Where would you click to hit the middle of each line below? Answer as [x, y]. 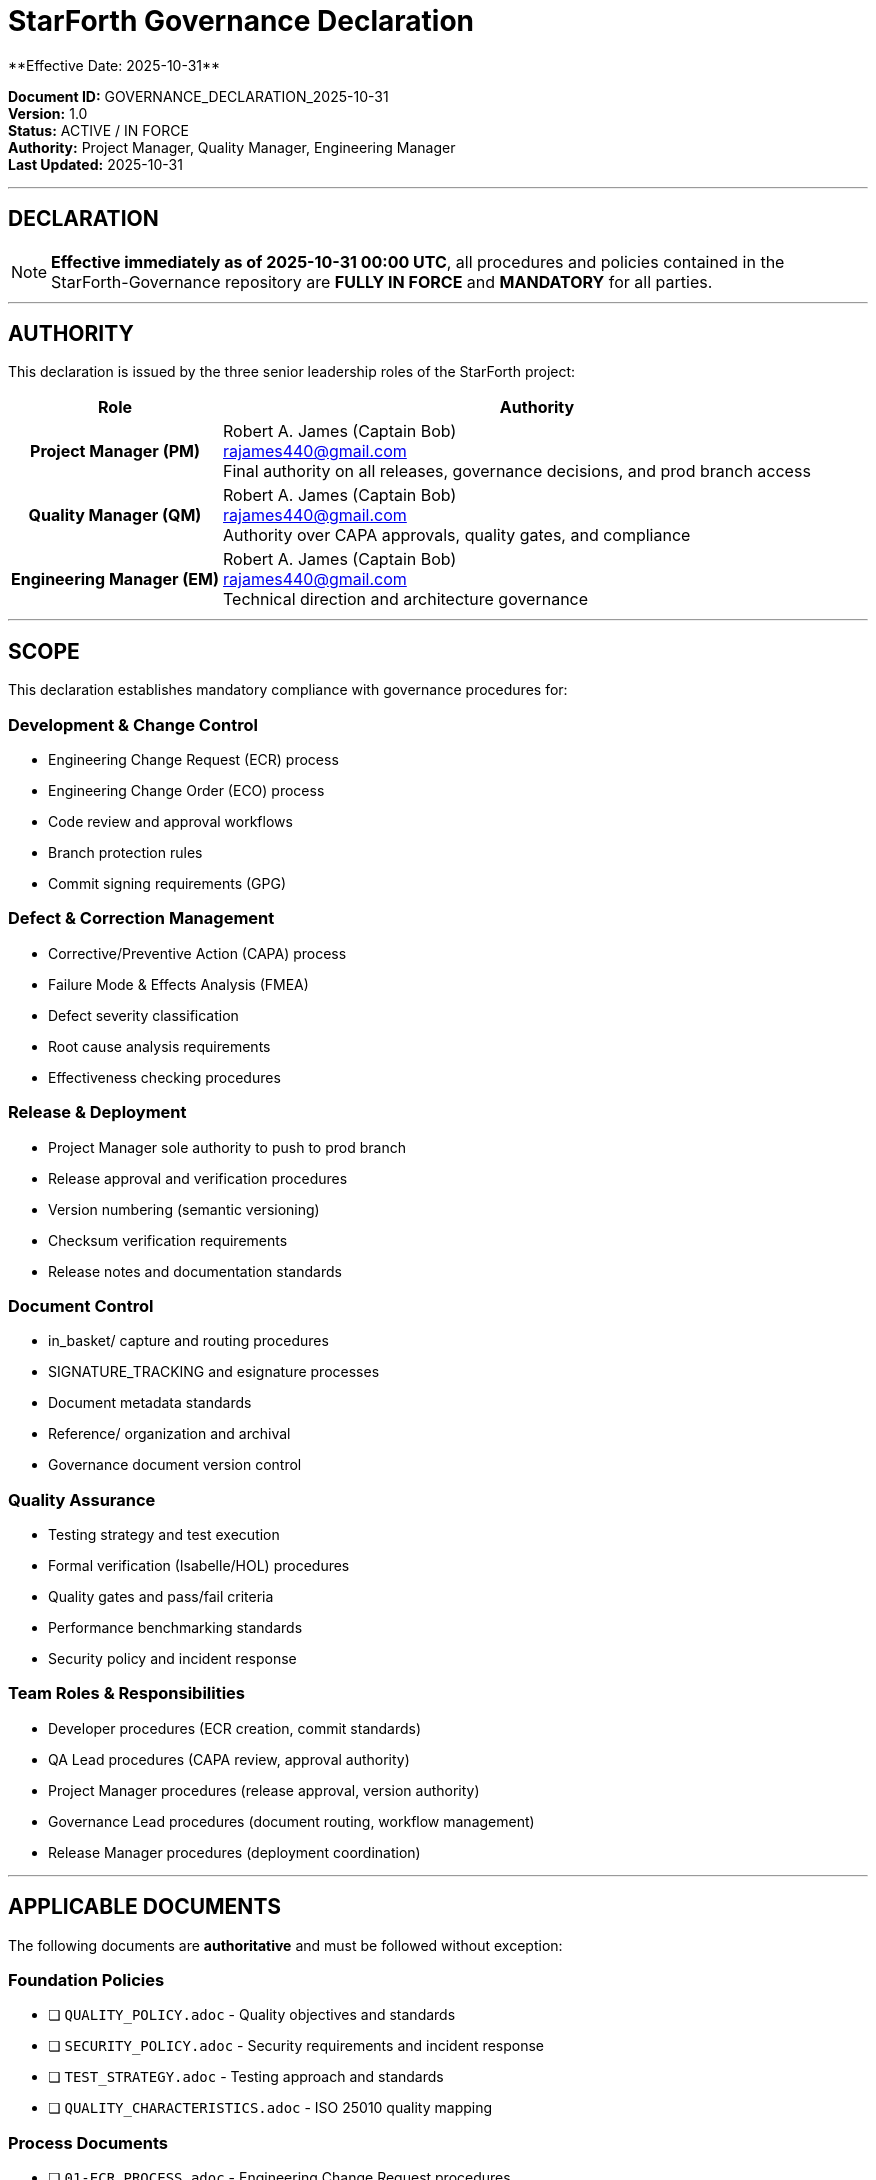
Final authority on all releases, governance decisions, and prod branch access [517, 471]
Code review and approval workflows [170, 822]
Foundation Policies [86, 1980]
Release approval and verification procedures [198, 1178]
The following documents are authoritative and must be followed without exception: [285, 1945]
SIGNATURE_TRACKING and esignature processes [214, 1372]
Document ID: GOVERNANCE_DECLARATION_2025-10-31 [198, 96]
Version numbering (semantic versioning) [184, 1209]
